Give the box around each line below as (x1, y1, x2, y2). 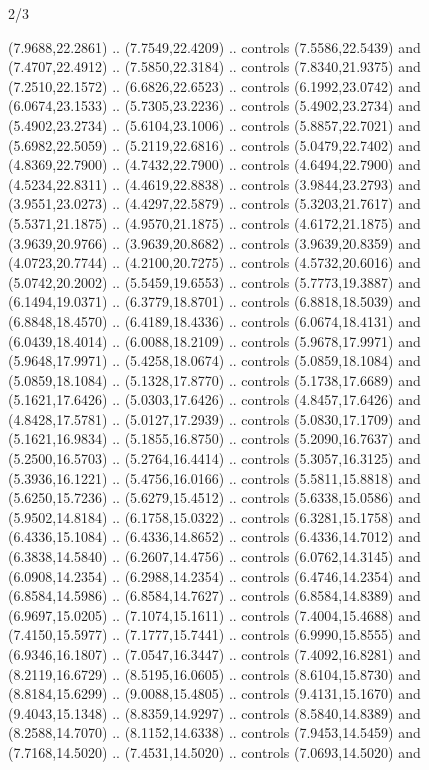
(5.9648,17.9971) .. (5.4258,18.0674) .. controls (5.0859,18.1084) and (8, 350, 421, 371)
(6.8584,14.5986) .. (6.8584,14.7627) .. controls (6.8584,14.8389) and (8, 585, 421, 606)
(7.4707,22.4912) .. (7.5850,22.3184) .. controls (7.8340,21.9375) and (8, 56, 421, 77)
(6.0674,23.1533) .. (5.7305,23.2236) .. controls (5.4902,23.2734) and (8, 95, 421, 116)
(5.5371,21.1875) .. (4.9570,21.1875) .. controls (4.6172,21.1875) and (8, 212, 421, 233)
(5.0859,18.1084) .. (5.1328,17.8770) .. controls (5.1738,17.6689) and (8, 369, 421, 390)
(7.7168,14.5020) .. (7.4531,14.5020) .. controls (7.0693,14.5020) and (8, 741, 421, 762)
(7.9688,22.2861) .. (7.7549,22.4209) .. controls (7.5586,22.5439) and (8, 36, 421, 57)
